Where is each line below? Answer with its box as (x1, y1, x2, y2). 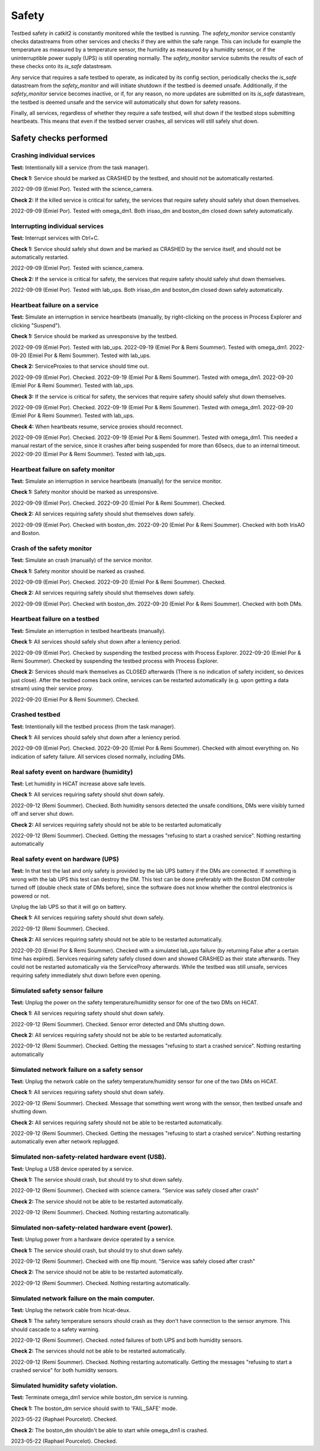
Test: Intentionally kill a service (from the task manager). (11, 164, 149, 171)
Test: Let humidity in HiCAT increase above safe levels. (11, 780, 146, 787)
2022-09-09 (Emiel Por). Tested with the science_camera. (11, 186, 153, 193)
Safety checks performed (11, 133, 108, 144)
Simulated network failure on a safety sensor (11, 1065, 143, 1074)
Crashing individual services (11, 151, 95, 160)
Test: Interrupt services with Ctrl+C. (11, 234, 100, 241)
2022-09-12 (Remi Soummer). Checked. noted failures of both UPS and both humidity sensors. (11, 1337, 243, 1344)
